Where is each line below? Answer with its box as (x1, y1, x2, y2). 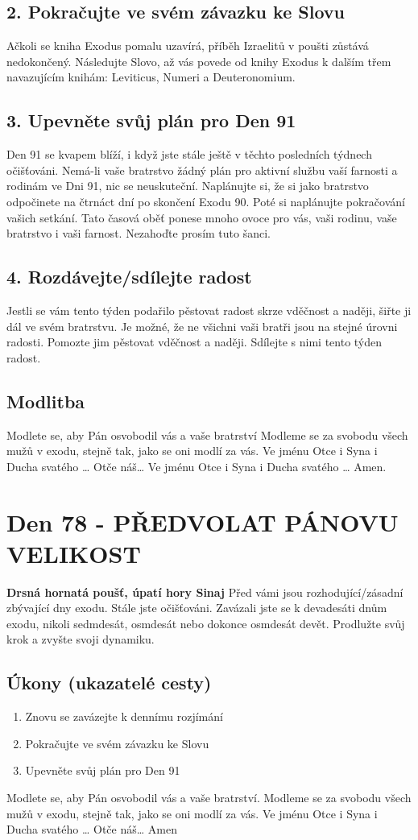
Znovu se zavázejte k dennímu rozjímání (25, 708, 223, 725)
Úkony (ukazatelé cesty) (6, 670, 212, 695)
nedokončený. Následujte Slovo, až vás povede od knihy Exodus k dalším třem (6, 52, 391, 69)
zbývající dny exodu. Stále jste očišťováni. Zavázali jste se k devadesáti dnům (6, 599, 387, 616)
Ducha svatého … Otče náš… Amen (6, 821, 177, 838)
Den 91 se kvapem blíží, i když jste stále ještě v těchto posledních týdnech (6, 146, 372, 163)
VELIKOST (6, 536, 141, 569)
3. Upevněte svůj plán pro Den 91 (6, 108, 296, 133)
